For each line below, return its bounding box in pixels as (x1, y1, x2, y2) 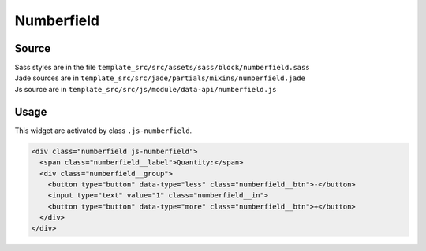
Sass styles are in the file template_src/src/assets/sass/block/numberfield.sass (14, 63, 311, 72)
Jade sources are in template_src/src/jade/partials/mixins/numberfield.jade (14, 73, 305, 83)
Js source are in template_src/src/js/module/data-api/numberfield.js (14, 84, 277, 94)
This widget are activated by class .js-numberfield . (14, 126, 192, 135)
